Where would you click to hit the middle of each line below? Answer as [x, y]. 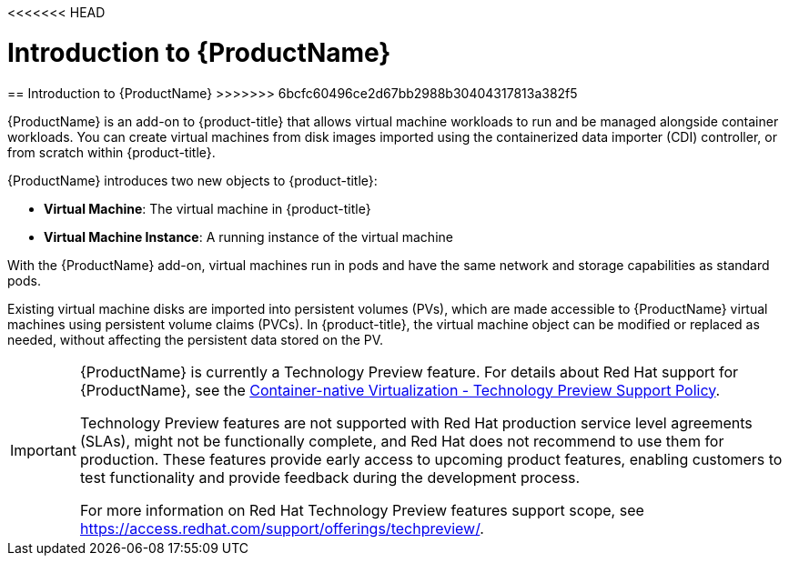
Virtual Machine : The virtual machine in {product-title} [207, 208]
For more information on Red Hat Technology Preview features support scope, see [362, 510]
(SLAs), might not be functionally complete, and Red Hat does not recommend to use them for [402, 441]
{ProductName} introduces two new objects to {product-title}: [192, 180]
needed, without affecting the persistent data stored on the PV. [196, 339]
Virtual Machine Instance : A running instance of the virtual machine [248, 236]
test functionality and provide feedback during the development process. [330, 477]
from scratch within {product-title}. [111, 152]
